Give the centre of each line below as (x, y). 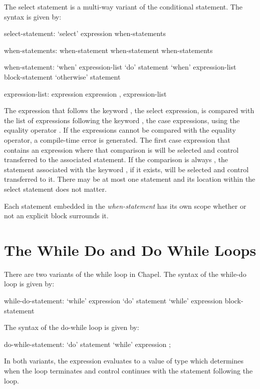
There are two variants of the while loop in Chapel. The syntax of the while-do (125, 274)
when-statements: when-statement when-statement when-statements (108, 50)
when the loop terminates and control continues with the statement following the (128, 370)
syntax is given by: (33, 16)
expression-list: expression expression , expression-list (85, 93)
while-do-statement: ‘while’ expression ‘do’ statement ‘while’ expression (113, 300)
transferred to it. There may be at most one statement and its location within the (130, 179)
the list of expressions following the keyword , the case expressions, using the (122, 120)
